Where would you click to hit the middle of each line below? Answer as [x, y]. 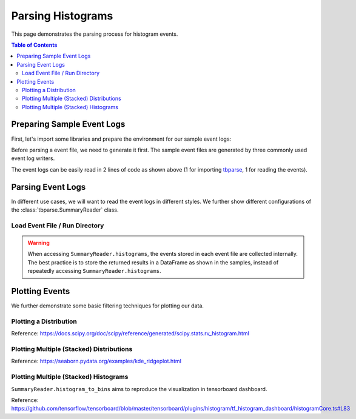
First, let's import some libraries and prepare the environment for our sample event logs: [121, 139]
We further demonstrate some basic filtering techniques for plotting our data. [108, 306]
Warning [39, 243]
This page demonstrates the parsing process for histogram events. [95, 34]
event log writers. [33, 158]
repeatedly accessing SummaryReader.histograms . [94, 271]
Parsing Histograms [62, 16]
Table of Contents [34, 45]
